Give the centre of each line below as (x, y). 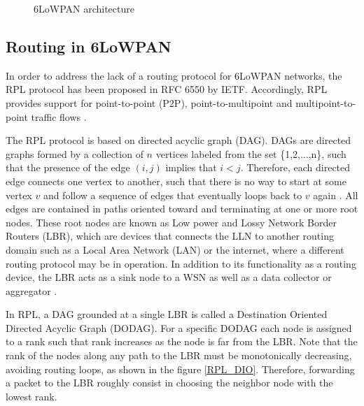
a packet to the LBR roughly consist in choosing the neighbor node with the (169, 383)
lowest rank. (31, 396)
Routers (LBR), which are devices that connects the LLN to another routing (170, 236)
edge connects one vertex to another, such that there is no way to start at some (176, 181)
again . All (336, 195)
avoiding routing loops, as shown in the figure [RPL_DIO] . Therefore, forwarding (180, 369)
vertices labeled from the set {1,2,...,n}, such (251, 153)
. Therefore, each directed (295, 167)
